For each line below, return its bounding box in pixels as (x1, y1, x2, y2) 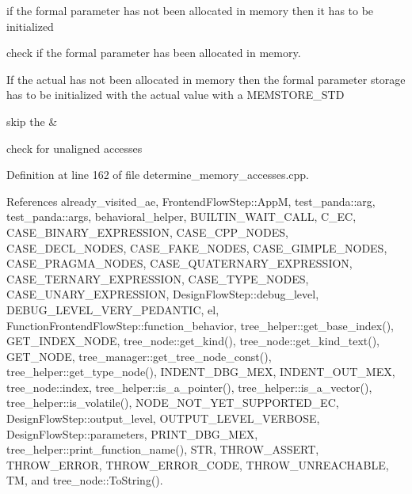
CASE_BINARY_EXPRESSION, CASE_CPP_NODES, (6, 223, 288, 240)
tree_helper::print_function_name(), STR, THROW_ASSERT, (6, 441, 319, 458)
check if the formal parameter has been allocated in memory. (6, 44, 301, 61)
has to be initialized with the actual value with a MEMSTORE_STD (6, 86, 345, 103)
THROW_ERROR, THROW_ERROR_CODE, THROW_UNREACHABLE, (6, 456, 389, 473)
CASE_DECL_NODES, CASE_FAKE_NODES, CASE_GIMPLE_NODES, (6, 239, 387, 256)
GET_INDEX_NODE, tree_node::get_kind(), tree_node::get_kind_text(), (6, 332, 380, 349)
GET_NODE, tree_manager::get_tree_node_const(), (6, 348, 272, 364)
